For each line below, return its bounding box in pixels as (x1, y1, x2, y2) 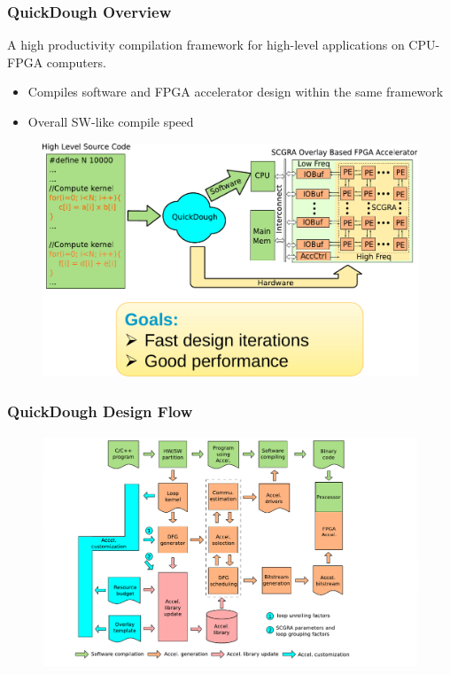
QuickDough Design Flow (7, 400, 193, 422)
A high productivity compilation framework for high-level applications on (7, 35, 405, 54)
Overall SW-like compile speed (27, 112, 194, 130)
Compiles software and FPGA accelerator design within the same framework (27, 82, 444, 101)
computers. (46, 52, 106, 71)
